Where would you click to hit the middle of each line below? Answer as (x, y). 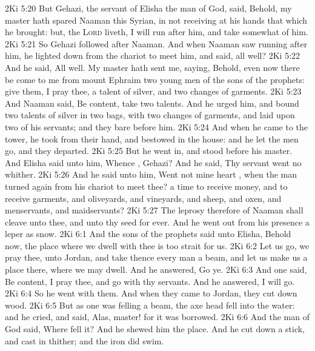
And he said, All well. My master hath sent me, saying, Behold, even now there (152, 67)
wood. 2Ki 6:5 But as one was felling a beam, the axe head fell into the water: (150, 305)
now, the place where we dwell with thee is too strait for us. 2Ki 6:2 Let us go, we (157, 245)
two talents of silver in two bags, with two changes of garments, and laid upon (150, 115)
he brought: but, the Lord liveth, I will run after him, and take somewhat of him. (157, 32)
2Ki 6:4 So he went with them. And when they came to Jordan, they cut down (151, 293)
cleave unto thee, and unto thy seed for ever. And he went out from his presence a (157, 222)
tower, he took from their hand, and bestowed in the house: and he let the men (152, 139)
